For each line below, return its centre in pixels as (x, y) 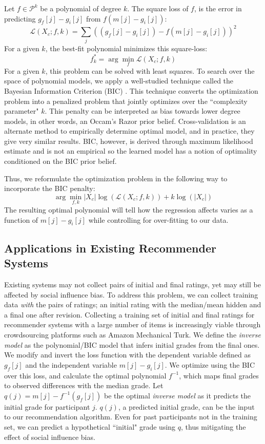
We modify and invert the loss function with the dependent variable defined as (128, 355)
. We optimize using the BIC (210, 364)
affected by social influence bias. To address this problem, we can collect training (131, 294)
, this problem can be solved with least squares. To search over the (150, 70)
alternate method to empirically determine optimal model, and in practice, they (129, 131)
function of (21, 219)
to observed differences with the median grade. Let (84, 385)
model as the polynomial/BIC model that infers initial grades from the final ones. (132, 344)
